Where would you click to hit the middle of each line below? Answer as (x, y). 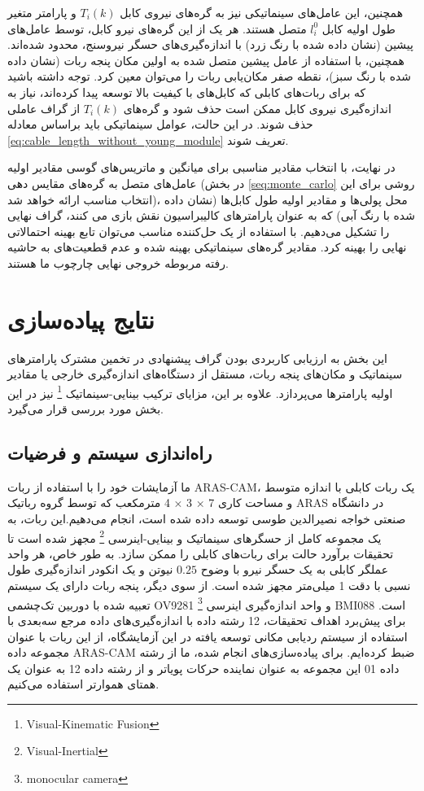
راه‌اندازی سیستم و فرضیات (110, 453)
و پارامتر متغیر (42, 12)
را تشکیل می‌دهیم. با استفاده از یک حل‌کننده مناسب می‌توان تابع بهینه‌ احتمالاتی (199, 231)
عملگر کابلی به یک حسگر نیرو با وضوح (295, 569)
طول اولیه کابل (358, 28)
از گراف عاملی (44, 108)
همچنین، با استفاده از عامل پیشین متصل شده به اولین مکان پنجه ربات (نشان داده (206, 60)
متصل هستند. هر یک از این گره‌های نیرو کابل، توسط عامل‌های (157, 28)
